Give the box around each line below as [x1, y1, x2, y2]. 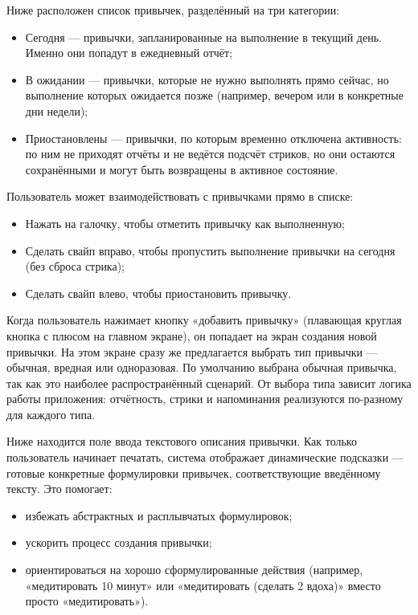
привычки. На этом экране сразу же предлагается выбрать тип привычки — [6, 343, 378, 360]
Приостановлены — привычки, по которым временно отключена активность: [25, 129, 402, 146]
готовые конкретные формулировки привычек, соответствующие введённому [6, 464, 381, 481]
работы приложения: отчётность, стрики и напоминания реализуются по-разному [6, 390, 404, 407]
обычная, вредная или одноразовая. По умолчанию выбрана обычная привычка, [6, 359, 397, 376]
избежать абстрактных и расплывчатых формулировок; [25, 507, 293, 523]
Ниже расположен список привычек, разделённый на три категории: [6, 2, 340, 18]
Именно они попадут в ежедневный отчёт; [25, 44, 233, 61]
